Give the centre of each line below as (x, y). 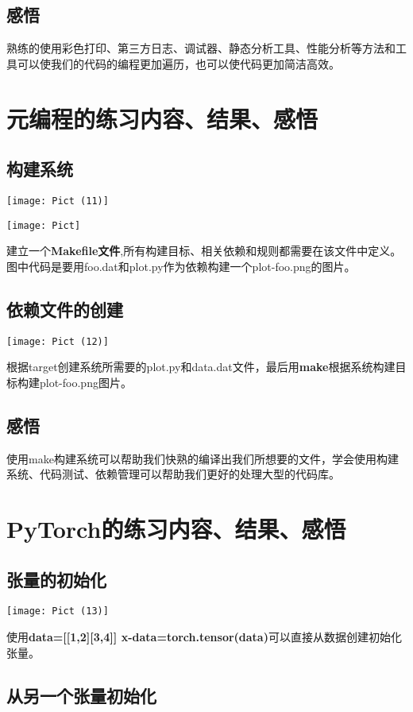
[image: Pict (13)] (58, 611)
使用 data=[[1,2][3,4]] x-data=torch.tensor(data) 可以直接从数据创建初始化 (204, 637)
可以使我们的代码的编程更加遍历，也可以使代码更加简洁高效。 (178, 63)
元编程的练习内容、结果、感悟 (162, 118)
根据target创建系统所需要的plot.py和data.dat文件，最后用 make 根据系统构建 (201, 367)
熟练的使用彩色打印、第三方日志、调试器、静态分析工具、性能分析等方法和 (201, 48)
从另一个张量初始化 (81, 695)
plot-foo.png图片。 (85, 382)
